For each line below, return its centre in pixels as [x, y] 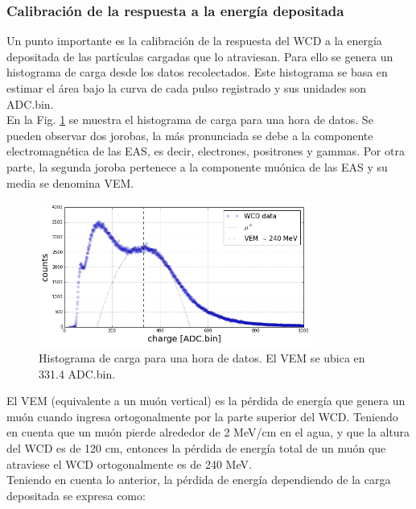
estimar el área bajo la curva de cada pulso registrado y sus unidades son [187, 88]
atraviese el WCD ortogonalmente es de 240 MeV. [129, 463]
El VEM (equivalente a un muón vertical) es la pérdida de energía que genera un [206, 401]
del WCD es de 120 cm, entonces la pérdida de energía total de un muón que [196, 447]
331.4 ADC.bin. [77, 373]
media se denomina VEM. [70, 182]
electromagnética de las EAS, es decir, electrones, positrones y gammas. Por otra [206, 151]
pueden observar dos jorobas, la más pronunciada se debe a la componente [190, 135]
